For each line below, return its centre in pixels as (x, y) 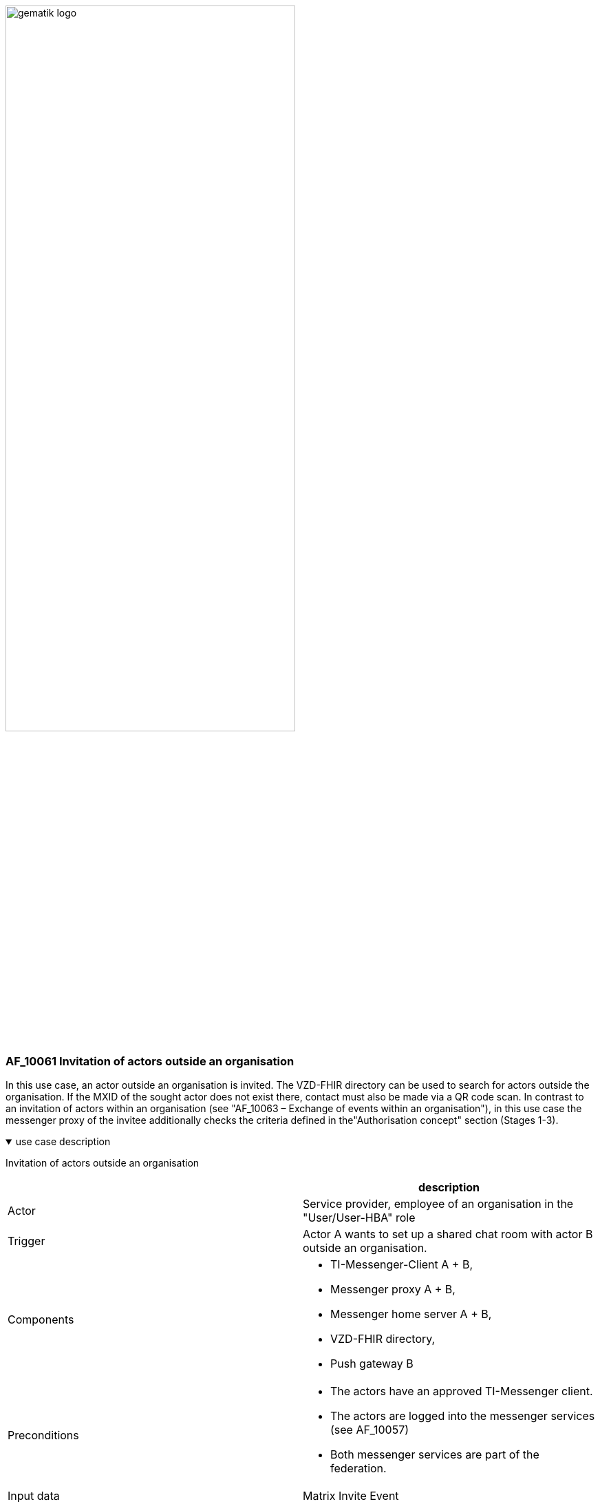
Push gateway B (372, 1364)
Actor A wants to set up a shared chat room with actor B (448, 1234)
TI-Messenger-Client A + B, (401, 1265)
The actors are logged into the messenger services (463, 1416)
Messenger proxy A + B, (393, 1289)
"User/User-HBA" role (359, 1218)
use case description (63, 1142)
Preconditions (43, 1435)
